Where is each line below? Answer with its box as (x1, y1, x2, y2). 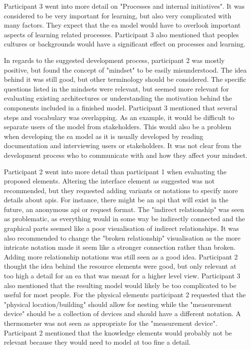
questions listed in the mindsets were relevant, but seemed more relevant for (4, 83, 229, 93)
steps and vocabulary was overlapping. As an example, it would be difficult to (4, 112, 235, 122)
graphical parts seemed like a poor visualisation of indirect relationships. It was (4, 223, 239, 233)
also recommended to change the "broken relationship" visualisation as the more (4, 232, 241, 243)
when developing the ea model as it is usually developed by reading (4, 131, 204, 141)
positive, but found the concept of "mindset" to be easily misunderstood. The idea (4, 64, 247, 75)
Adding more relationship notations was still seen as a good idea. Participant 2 (4, 251, 238, 261)
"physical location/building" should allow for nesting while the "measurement (4, 299, 232, 309)
